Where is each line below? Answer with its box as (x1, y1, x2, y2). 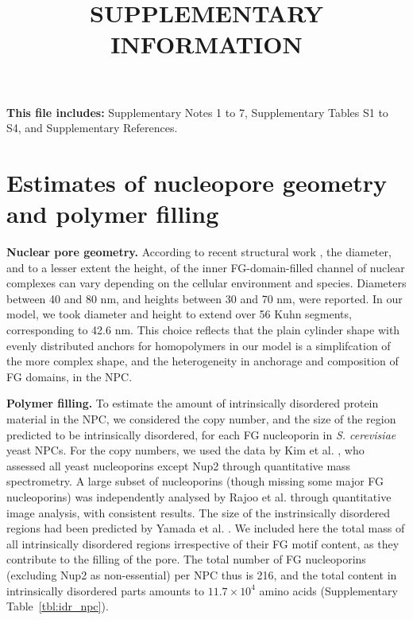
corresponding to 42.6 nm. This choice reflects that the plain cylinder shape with (6, 322, 400, 338)
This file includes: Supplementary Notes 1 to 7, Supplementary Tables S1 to (6, 103, 388, 120)
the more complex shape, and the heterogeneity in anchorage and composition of (6, 353, 399, 369)
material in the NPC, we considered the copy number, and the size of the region (6, 411, 396, 427)
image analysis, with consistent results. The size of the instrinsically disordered (6, 504, 391, 521)
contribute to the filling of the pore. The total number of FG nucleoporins (6, 551, 366, 567)
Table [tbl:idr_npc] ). (6, 598, 109, 614)
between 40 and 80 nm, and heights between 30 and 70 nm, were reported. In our (6, 290, 403, 306)
